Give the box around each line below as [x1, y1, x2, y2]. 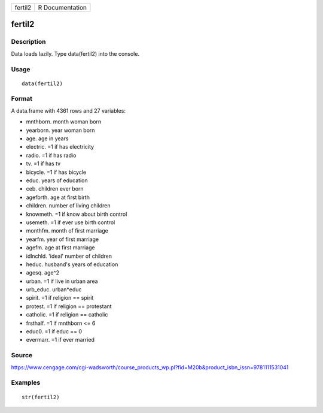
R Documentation [38, 4, 87, 11]
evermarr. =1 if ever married [26, 336, 95, 343]
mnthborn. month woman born [26, 118, 102, 125]
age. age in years [26, 135, 69, 142]
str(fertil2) [22, 393, 60, 400]
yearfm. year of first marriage [26, 236, 99, 243]
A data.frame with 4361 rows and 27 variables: [11, 107, 126, 114]
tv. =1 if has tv [26, 160, 61, 167]
